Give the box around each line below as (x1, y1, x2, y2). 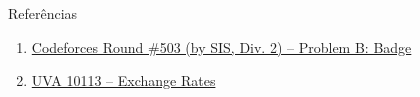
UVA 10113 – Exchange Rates (31, 70, 216, 91)
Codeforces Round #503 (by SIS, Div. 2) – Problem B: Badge (31, 36, 412, 57)
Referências (8, 3, 78, 23)
